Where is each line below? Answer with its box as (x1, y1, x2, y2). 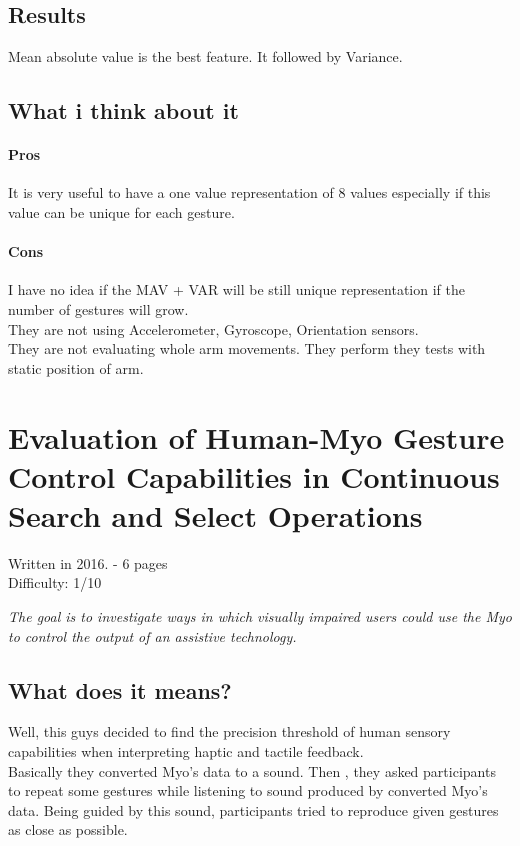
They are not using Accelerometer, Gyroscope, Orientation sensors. (8, 318, 419, 339)
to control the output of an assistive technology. (8, 625, 297, 646)
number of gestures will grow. (8, 298, 189, 319)
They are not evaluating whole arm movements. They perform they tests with (8, 338, 486, 359)
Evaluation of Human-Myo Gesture (8, 416, 505, 457)
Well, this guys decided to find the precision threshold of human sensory (8, 721, 451, 742)
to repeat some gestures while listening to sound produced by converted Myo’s (8, 780, 488, 801)
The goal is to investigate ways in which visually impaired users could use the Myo (8, 606, 512, 627)
